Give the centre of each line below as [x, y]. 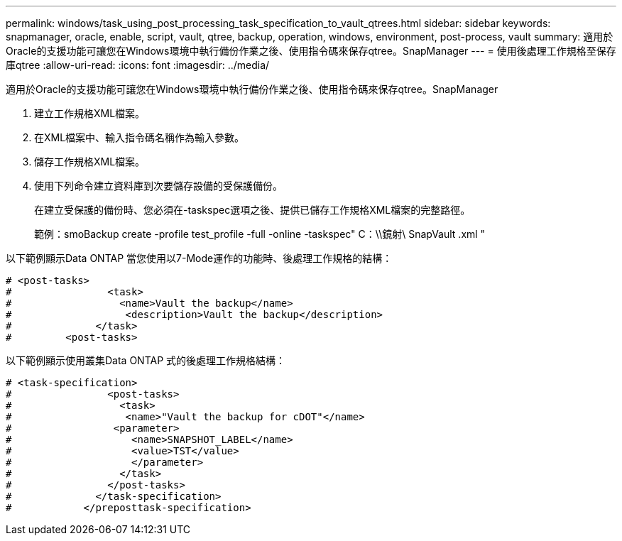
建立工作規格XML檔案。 [90, 113]
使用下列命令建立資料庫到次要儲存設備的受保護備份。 [158, 186]
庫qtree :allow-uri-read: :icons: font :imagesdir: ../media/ [138, 65]
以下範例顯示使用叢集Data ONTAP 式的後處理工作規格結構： [146, 360]
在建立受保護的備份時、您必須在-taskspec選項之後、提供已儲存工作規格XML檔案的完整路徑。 [252, 210]
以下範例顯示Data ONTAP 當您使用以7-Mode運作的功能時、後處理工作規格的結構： [199, 258]
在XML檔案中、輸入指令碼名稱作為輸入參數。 [140, 137]
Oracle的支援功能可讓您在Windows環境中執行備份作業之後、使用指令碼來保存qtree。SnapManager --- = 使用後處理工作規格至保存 [311, 51]
